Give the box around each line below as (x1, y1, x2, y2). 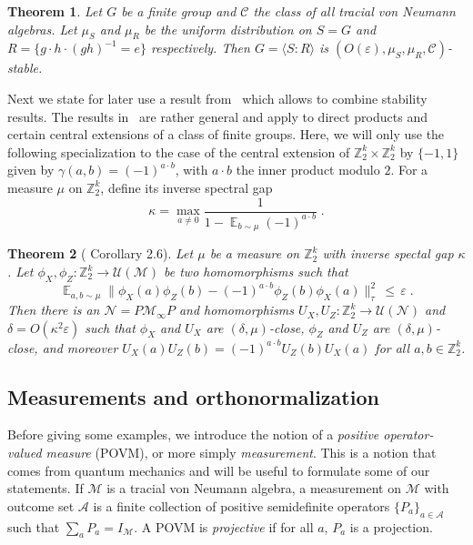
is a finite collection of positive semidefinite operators (93, 496, 390, 515)
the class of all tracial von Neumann (253, 2, 456, 20)
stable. (7, 58, 43, 77)
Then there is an (7, 300, 100, 319)
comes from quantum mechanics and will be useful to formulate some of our (7, 460, 430, 479)
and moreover (42, 338, 118, 357)
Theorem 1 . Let (7, 2, 103, 20)
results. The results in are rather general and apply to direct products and (7, 106, 428, 126)
